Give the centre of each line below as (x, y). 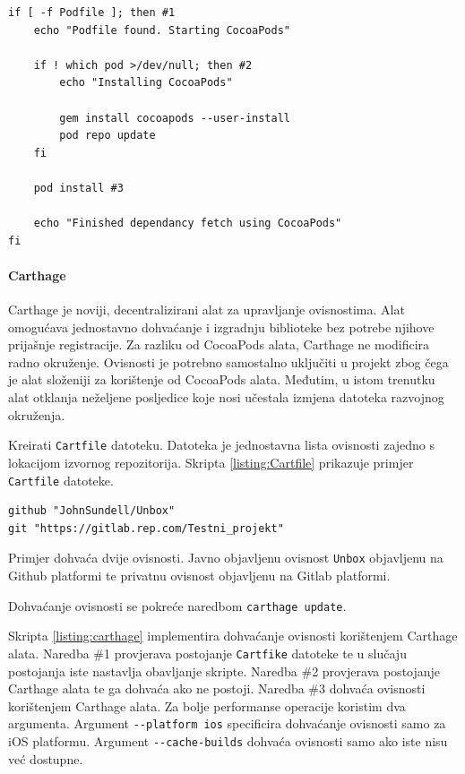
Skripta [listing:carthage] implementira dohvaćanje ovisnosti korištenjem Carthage (233, 636)
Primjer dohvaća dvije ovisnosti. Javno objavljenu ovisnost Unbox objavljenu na (226, 558)
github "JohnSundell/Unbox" (92, 511)
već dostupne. (46, 758)
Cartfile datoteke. (61, 480)
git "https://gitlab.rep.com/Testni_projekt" (146, 528)
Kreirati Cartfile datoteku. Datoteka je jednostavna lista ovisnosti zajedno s (222, 445)
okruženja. (37, 414)
